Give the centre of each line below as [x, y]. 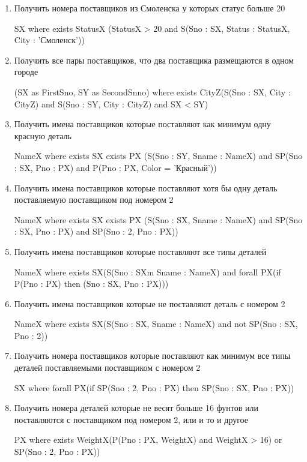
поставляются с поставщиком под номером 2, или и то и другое [131, 419]
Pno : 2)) [31, 335]
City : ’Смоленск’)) [49, 40]
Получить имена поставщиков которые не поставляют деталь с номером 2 [150, 303]
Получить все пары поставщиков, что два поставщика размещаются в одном [154, 60]
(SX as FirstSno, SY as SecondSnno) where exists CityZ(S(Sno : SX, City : [152, 91]
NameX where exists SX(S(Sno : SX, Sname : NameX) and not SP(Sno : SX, [156, 324]
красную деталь [43, 135]
